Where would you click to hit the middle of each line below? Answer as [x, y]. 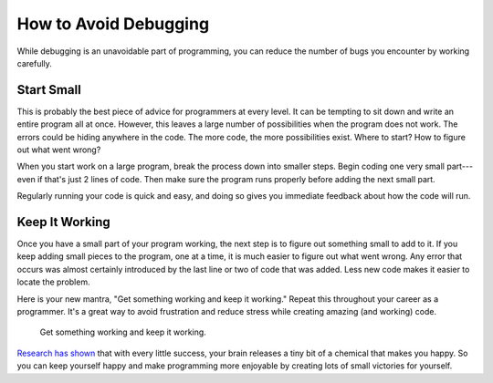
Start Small [49, 90]
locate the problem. [53, 282]
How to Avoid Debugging [113, 24]
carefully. [34, 63]
